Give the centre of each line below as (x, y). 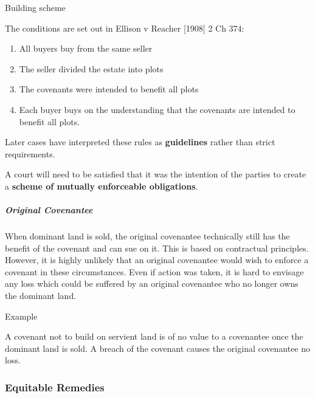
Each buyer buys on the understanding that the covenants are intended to (157, 109)
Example (21, 316)
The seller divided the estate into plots (91, 68)
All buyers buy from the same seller (86, 48)
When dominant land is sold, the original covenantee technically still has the (147, 236)
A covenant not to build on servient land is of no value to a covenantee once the (154, 336)
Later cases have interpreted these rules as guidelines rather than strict (140, 142)
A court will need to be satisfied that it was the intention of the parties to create (156, 174)
